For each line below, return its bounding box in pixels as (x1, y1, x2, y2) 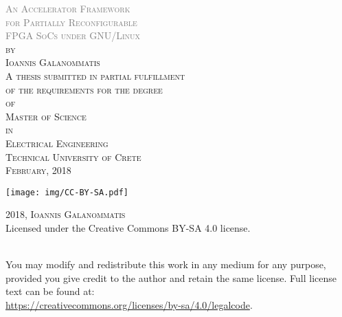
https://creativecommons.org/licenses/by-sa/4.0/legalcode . (5, 297, 253, 311)
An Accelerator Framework (5, 1, 130, 15)
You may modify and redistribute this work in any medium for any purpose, (5, 257, 326, 272)
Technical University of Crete (5, 149, 141, 164)
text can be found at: (5, 284, 95, 298)
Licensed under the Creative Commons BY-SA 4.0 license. (5, 220, 251, 234)
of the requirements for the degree (5, 82, 163, 96)
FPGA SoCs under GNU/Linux (5, 28, 141, 43)
